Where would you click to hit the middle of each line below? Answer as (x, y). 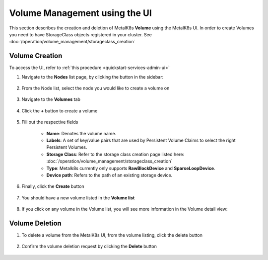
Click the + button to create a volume (60, 111)
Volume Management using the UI (81, 13)
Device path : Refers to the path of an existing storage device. (109, 175)
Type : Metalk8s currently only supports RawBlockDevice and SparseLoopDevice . (131, 168)
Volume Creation (36, 56)
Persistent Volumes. (67, 147)
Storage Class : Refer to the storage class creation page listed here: (115, 154)
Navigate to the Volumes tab (51, 99)
